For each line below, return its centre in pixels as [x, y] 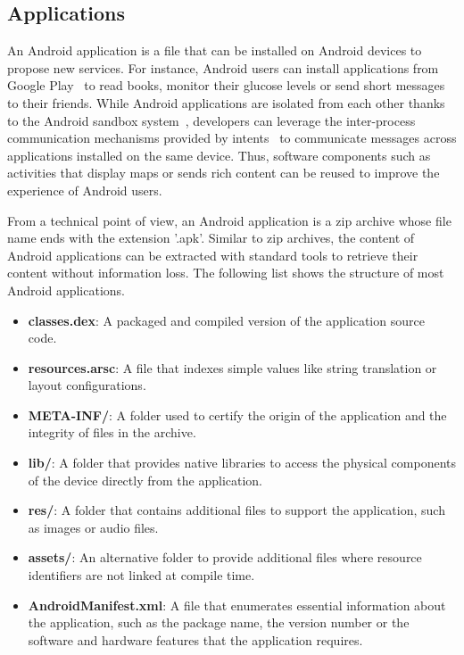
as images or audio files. [93, 527]
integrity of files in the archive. [112, 432]
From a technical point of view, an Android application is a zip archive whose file [229, 220]
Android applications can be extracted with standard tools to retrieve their [213, 255]
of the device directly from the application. [145, 480]
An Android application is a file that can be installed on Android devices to [215, 50]
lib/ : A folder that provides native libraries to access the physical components [242, 463]
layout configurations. [87, 385]
